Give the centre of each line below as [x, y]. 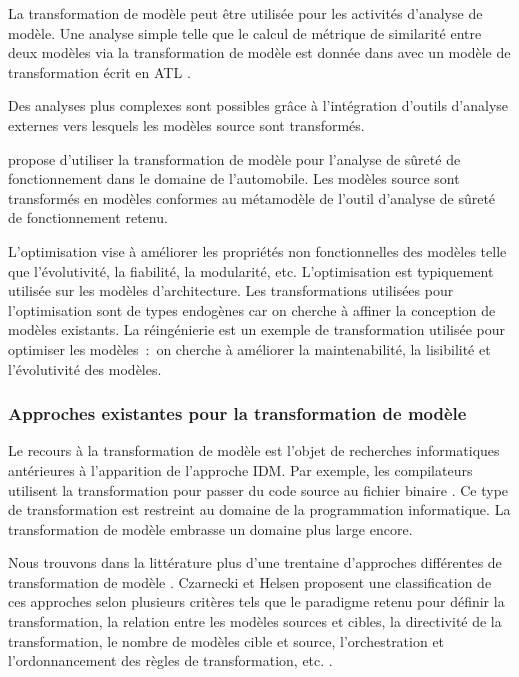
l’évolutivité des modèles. [85, 368]
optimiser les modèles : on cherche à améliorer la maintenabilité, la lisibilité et [249, 348]
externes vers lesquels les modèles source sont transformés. [186, 124]
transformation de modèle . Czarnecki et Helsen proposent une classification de [250, 581]
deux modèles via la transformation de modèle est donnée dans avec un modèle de [259, 52]
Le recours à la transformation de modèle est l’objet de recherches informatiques [254, 450]
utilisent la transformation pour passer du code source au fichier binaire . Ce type [258, 489]
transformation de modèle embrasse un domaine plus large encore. [210, 528]
